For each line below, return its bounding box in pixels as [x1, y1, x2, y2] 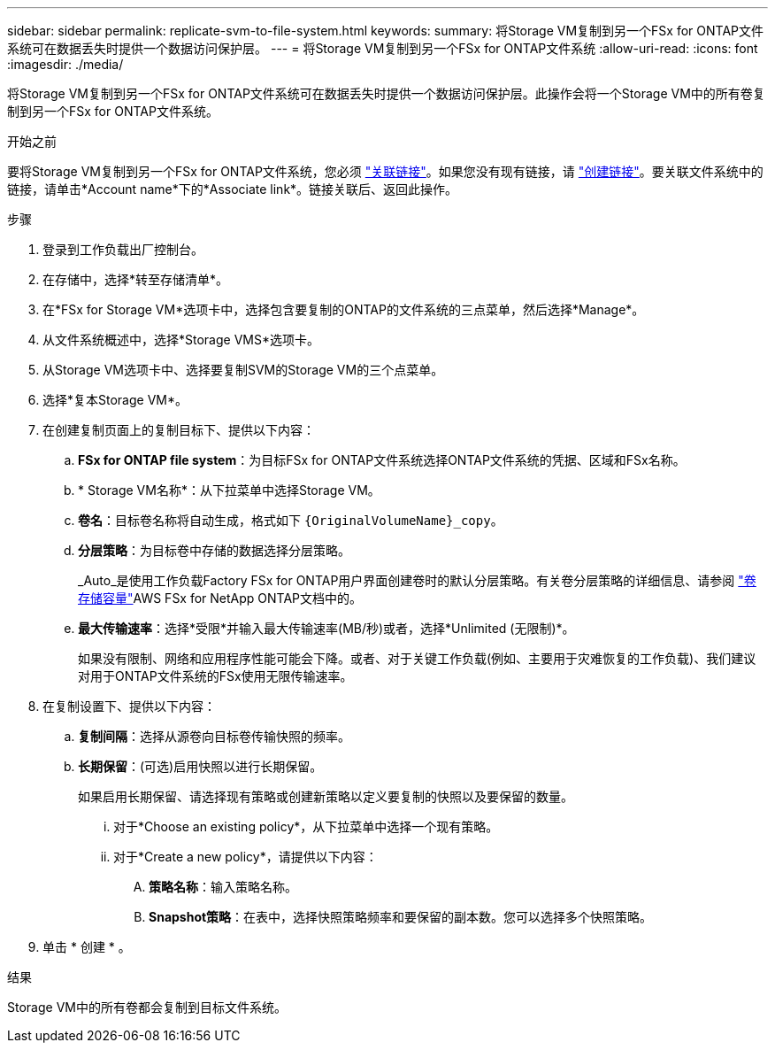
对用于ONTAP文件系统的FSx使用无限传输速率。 [78, 668, 353, 683]
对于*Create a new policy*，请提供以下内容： [113, 849, 378, 864]
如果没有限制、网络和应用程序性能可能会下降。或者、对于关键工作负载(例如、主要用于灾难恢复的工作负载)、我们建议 [78, 651, 756, 666]
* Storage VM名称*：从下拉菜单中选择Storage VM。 [78, 483, 380, 498]
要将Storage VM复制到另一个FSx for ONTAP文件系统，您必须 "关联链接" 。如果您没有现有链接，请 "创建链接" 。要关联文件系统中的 [7, 164, 763, 179]
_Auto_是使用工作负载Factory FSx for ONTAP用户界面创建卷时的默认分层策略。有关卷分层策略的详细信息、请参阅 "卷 [78, 573, 756, 588]
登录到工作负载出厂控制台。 [42, 242, 203, 257]
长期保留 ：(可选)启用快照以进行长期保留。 [78, 759, 323, 774]
